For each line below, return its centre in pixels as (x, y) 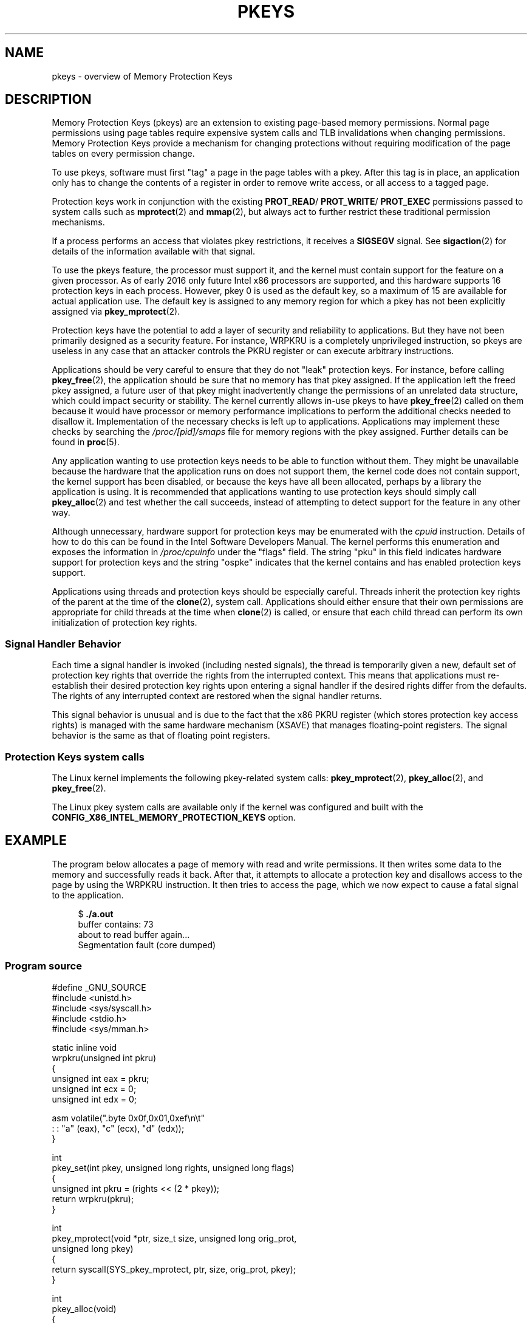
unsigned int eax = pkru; (101, 1078)
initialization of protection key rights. (124, 623)
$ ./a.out (96, 914)
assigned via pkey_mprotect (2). (116, 312)
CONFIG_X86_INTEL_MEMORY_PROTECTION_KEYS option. (174, 817)
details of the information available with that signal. (154, 251)
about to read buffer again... (134, 934)
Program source (43, 966)
